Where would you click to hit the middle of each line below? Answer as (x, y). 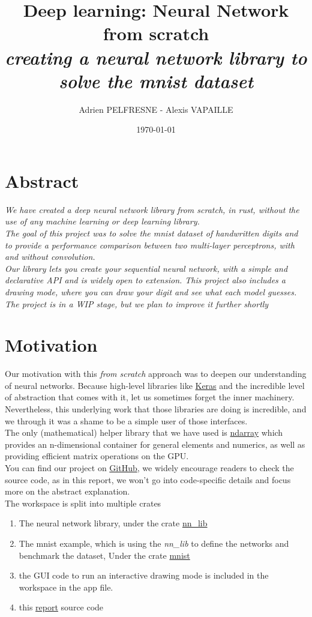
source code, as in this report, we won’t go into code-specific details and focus (148, 479)
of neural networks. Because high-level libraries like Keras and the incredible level (155, 385)
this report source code (61, 607)
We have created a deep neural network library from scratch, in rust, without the (152, 209)
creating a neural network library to (156, 57)
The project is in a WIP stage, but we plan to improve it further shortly (137, 303)
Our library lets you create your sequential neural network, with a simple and (146, 268)
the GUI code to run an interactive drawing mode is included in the (144, 575)
